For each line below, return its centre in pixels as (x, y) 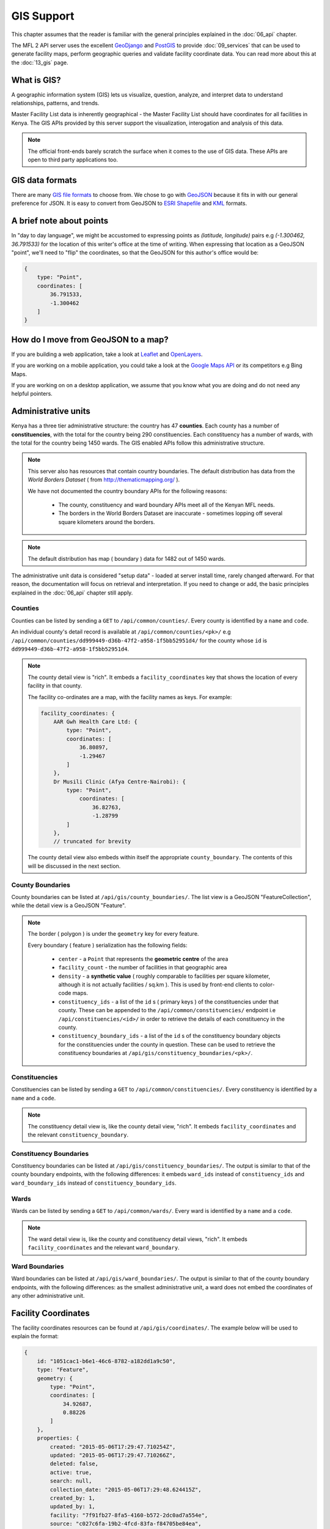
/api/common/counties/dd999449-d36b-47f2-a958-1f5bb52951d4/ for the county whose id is (139, 640)
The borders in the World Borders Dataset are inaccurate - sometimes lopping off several (170, 513)
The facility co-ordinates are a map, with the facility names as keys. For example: (130, 697)
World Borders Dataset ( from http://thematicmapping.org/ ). (104, 479)
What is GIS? (36, 80)
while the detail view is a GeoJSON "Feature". (69, 906)
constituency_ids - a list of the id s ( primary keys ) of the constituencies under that (169, 1001)
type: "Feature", (63, 1370)
